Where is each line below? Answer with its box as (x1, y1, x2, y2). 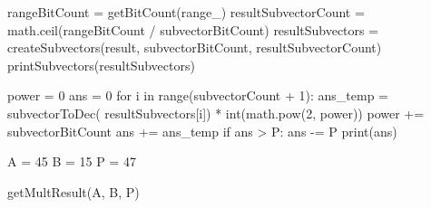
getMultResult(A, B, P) (7, 182, 140, 201)
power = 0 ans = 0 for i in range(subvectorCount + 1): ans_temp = (7, 86, 388, 105)
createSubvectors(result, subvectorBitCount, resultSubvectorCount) (7, 38, 382, 57)
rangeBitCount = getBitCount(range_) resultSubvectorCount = (7, 3, 365, 21)
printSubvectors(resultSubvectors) (7, 55, 195, 74)
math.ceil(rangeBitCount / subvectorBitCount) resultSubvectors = (7, 20, 379, 39)
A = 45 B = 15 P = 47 (7, 152, 136, 171)
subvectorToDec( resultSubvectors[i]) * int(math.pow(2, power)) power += (7, 103, 425, 122)
